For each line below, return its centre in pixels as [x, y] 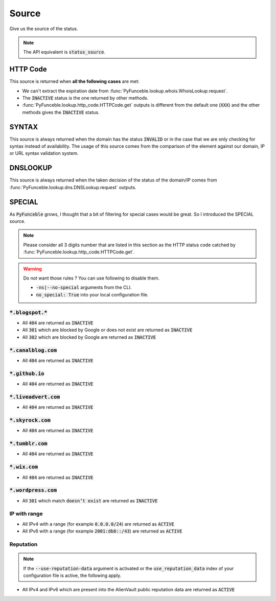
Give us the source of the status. [44, 29]
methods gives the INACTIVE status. [61, 112]
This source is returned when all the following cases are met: [75, 81]
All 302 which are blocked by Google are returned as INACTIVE [89, 337]
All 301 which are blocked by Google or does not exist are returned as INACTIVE [107, 330]
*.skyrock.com [30, 420]
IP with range [26, 514]
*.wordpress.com [33, 490]
